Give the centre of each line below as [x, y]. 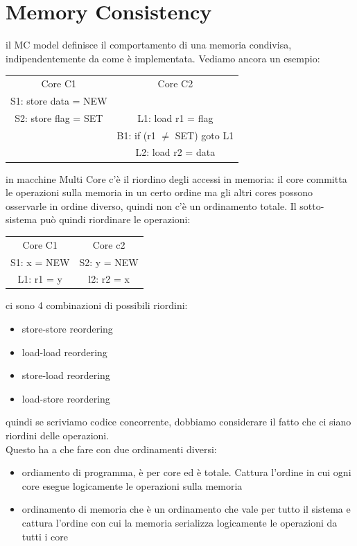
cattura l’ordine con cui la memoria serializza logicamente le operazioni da [180, 522]
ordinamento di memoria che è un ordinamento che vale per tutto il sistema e [186, 509]
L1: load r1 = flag [175, 117]
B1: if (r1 [136, 135]
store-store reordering [67, 329]
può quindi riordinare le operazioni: [115, 219]
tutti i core [45, 536]
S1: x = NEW [40, 262]
